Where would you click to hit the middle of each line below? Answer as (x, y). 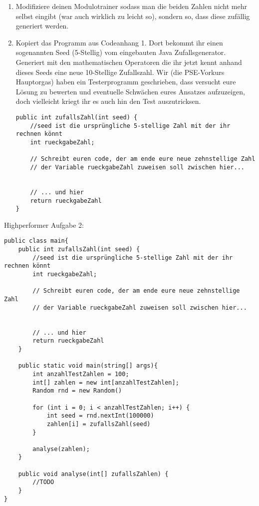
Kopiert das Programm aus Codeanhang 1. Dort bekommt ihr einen (119, 42)
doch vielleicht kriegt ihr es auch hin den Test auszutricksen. (108, 101)
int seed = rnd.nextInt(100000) (100, 416)
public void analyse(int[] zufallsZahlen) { (93, 474)
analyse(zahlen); (61, 449)
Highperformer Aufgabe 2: (44, 225)
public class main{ (36, 241)
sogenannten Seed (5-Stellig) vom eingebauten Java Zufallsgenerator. (121, 52)
